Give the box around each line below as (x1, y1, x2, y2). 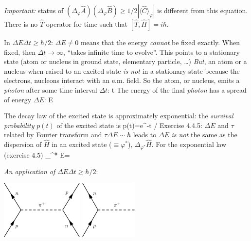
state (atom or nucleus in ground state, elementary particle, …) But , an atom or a (4, 56, 247, 66)
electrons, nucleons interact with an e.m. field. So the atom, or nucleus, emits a (4, 75, 240, 85)
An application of (4, 166, 55, 176)
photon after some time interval (4, 84, 97, 95)
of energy (4, 94, 32, 104)
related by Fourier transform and (4, 129, 102, 140)
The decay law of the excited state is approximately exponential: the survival (4, 111, 233, 121)
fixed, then (4, 47, 36, 57)
